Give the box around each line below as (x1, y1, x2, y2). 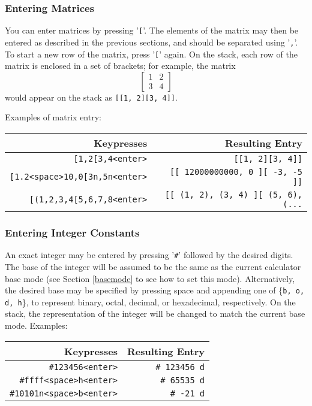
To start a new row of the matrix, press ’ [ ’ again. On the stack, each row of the (5, 47, 298, 60)
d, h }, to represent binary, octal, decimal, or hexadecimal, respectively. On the (5, 295, 296, 308)
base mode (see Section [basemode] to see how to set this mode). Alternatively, (5, 272, 295, 284)
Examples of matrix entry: (5, 111, 101, 123)
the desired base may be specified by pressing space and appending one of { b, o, (5, 284, 305, 296)
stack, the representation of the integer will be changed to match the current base (5, 307, 305, 320)
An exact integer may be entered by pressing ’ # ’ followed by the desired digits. (5, 249, 293, 261)
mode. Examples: (5, 319, 68, 331)
